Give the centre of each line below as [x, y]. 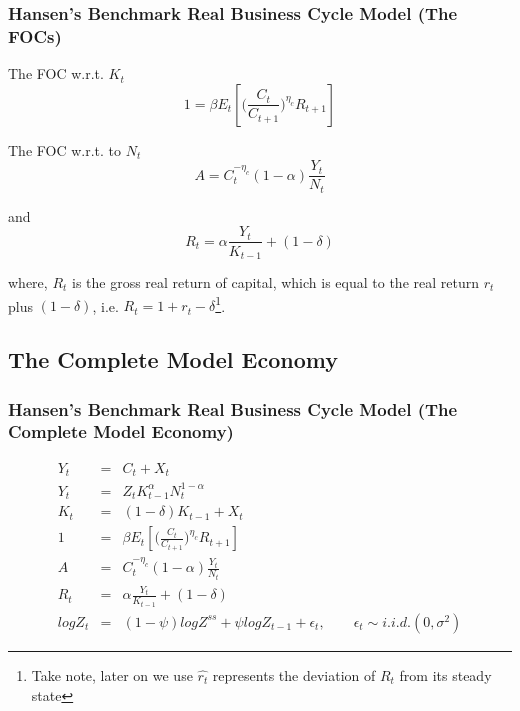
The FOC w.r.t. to [65, 149]
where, [28, 281]
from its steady [445, 675]
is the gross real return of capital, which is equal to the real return [275, 281]
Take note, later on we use [112, 675]
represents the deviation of [294, 675]
